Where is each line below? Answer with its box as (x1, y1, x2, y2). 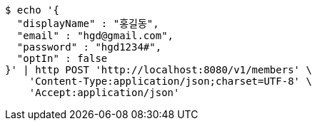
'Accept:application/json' (29, 87, 180, 98)
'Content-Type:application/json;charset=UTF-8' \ (29, 75, 312, 87)
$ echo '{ (5, 4, 59, 16)
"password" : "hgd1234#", (16, 41, 162, 53)
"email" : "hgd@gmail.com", (16, 30, 174, 41)
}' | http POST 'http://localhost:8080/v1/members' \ (5, 64, 312, 75)
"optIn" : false (16, 53, 108, 64)
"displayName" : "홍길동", (16, 18, 159, 29)
